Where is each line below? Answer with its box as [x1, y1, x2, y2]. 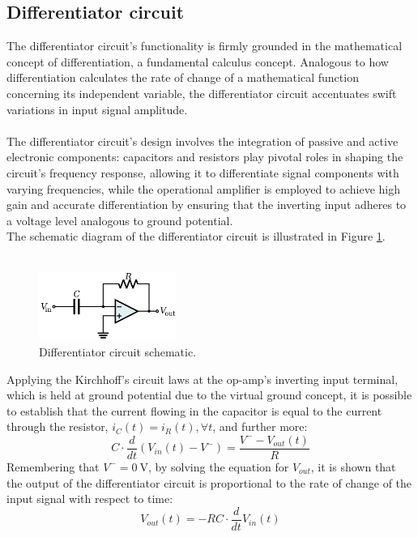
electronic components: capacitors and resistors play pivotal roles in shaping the [6, 148, 403, 165]
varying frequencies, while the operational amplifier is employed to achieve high [6, 180, 401, 197]
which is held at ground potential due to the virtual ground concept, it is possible [6, 386, 412, 403]
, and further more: [212, 418, 308, 435]
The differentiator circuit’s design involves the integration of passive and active [6, 132, 399, 149]
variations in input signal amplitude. [6, 100, 188, 117]
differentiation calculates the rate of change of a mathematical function [6, 69, 359, 86]
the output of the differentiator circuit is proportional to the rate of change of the [6, 474, 412, 491]
